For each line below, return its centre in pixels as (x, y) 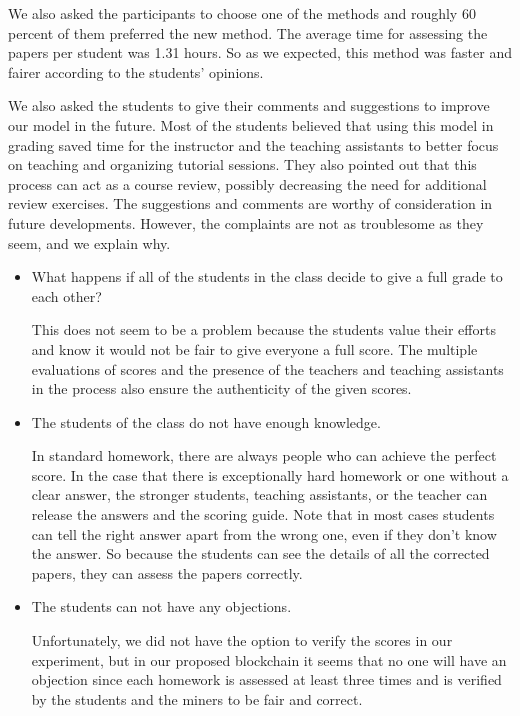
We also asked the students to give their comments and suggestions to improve (249, 105)
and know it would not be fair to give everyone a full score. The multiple (254, 348)
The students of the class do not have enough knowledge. (206, 421)
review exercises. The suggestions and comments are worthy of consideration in (250, 203)
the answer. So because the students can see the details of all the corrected (260, 553)
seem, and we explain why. (89, 242)
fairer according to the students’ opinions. (136, 71)
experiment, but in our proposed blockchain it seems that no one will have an (269, 659)
